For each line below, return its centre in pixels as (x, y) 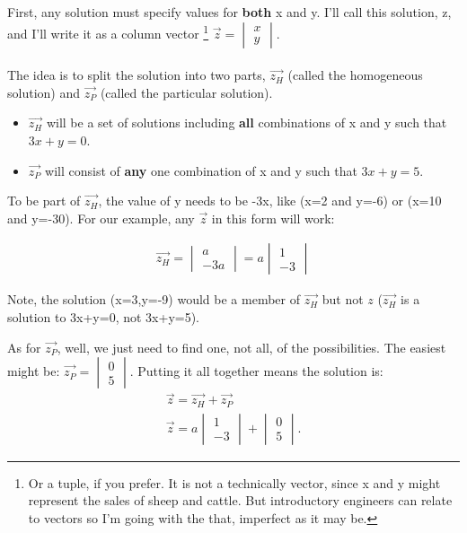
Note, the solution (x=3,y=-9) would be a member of (154, 299)
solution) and (44, 92)
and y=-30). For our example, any (101, 218)
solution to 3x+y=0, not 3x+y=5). (104, 316)
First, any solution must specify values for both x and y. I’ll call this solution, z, (229, 12)
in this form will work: (273, 218)
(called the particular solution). (186, 92)
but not (343, 299)
